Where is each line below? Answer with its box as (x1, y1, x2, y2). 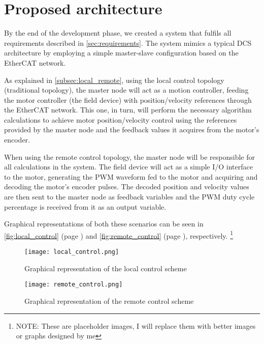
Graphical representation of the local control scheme (24, 263, 187, 273)
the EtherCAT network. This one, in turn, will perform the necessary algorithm (4, 104, 252, 115)
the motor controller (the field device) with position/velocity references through (4, 94, 252, 105)
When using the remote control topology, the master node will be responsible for (4, 151, 255, 162)
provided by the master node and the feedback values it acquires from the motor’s (4, 124, 259, 135)
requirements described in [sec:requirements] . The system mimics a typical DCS (4, 37, 252, 48)
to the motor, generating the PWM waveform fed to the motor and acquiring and (4, 171, 258, 182)
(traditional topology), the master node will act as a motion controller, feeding (4, 84, 249, 95)
